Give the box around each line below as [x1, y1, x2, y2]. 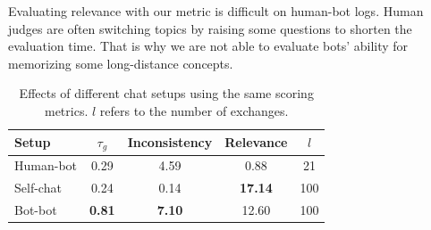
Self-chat [14, 178, 62, 197]
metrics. [44, 101, 89, 119]
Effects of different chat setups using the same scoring [19, 84, 314, 103]
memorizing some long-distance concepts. [8, 53, 233, 72]
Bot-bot [14, 200, 57, 218]
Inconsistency [127, 132, 213, 151]
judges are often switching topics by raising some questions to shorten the [8, 19, 412, 37]
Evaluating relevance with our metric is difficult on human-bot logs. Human [8, 2, 424, 20]
